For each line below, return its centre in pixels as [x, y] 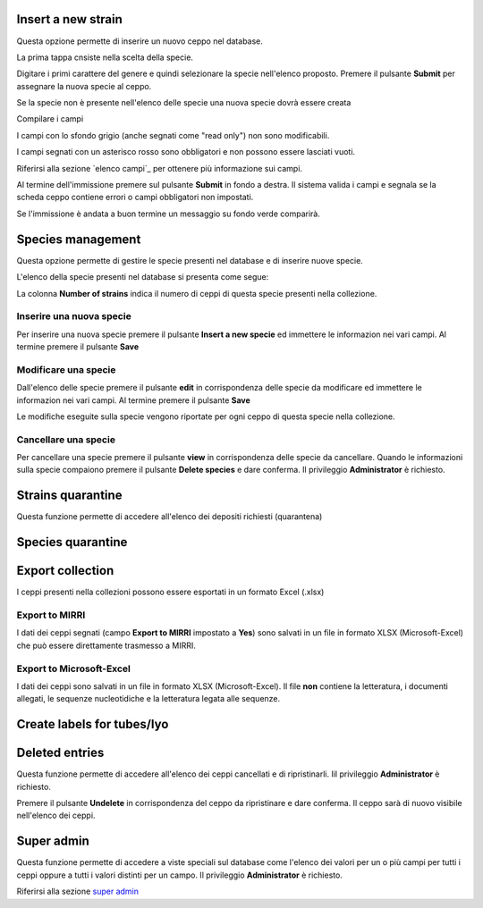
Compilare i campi [50, 119]
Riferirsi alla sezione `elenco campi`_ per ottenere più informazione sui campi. [160, 168]
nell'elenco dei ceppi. [56, 816]
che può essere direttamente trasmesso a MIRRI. [106, 645]
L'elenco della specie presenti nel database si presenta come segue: [143, 277]
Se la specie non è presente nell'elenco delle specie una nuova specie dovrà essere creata [184, 103]
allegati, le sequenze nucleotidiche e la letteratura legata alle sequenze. [148, 699]
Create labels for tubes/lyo [93, 724]
